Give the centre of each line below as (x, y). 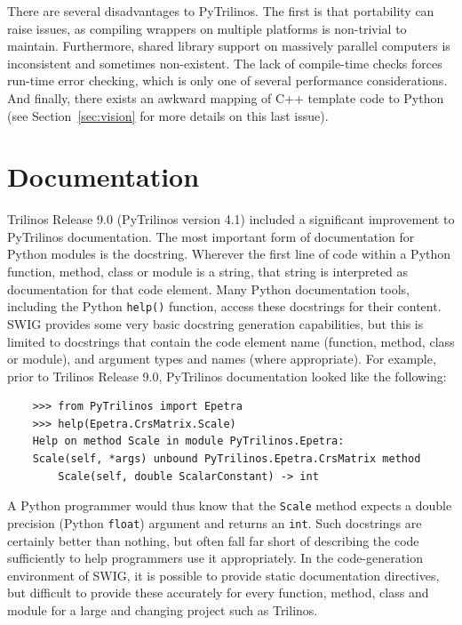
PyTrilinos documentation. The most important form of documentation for (211, 236)
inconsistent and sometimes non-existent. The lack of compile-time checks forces (225, 63)
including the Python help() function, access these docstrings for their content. (224, 306)
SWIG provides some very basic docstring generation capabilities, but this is (215, 323)
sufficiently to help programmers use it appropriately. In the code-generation (215, 558)
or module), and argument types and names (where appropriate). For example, (222, 359)
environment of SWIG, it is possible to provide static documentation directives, (223, 575)
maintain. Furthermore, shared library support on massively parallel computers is (229, 46)
